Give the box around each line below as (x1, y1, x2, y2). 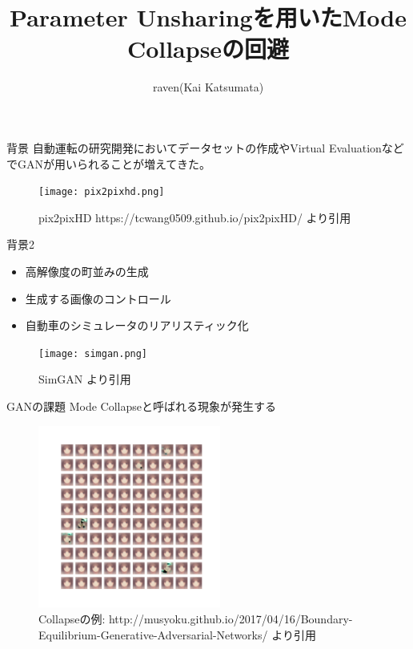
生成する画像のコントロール (25, 290, 171, 306)
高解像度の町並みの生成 (25, 262, 149, 279)
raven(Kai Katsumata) (152, 79, 264, 95)
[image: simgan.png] (38, 347, 148, 359)
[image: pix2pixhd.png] (38, 186, 165, 198)
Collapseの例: (38, 610, 106, 627)
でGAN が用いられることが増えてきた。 (6, 155, 211, 172)
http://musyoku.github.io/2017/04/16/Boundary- (108, 610, 353, 627)
